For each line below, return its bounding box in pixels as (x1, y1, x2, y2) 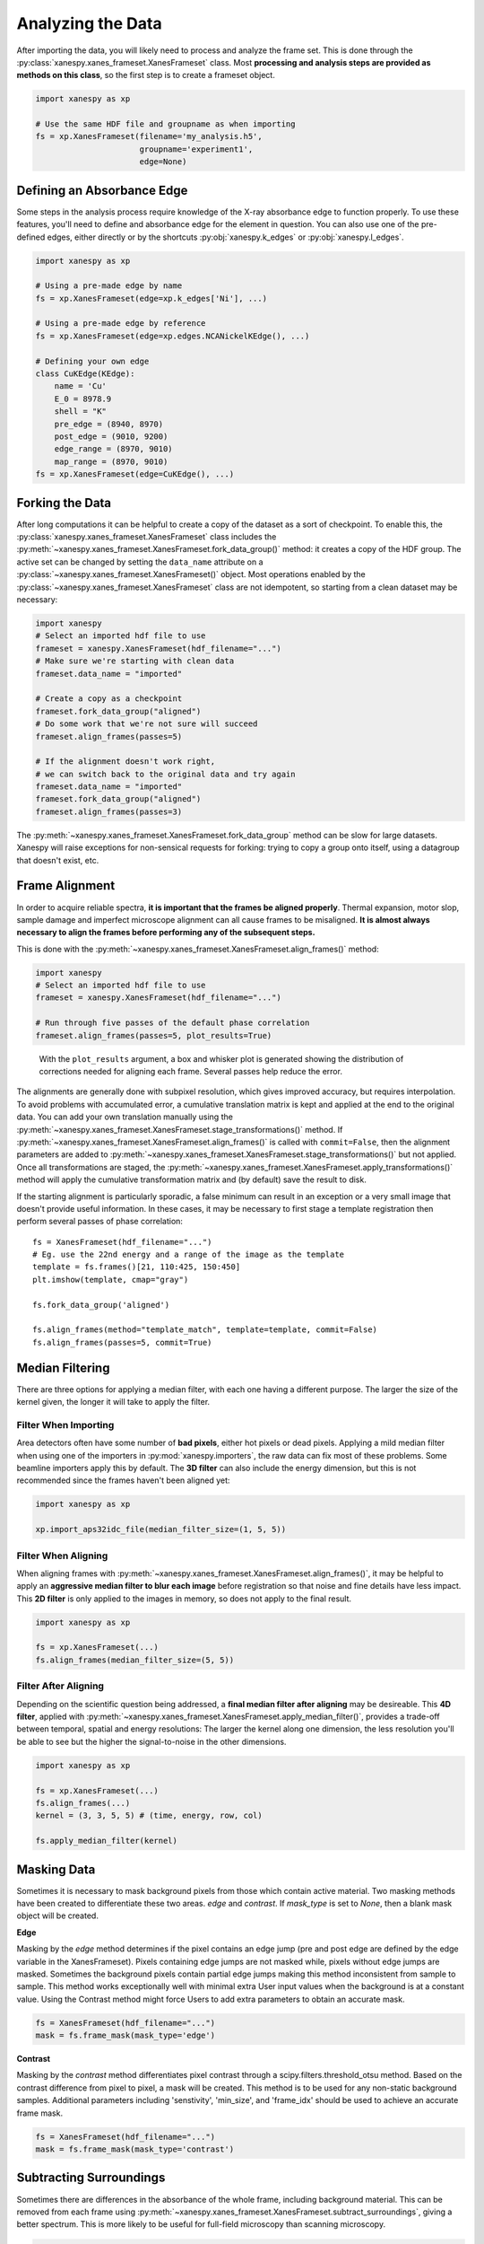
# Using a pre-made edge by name (35, 281, 183, 291)
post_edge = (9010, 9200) (54, 432, 169, 442)
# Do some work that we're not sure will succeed (35, 719, 258, 729)
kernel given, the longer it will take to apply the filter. (16, 1397, 211, 1407)
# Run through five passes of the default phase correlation (35, 1018, 310, 1028)
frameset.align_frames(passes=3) (35, 806, 183, 817)
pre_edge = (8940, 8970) (54, 418, 164, 429)
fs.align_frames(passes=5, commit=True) (32, 1337, 212, 1347)
